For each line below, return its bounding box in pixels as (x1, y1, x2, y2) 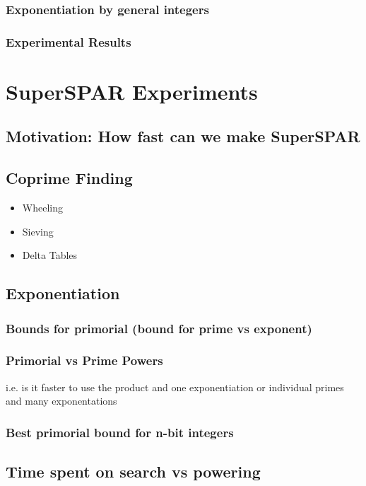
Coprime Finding (6, 167, 133, 189)
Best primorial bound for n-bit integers (6, 423, 234, 441)
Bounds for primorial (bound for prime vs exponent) (6, 319, 312, 337)
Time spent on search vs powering (6, 461, 261, 482)
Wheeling (22, 200, 63, 215)
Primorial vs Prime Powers (6, 352, 163, 369)
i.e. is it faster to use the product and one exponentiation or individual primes (6, 379, 344, 394)
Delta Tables (22, 248, 78, 262)
